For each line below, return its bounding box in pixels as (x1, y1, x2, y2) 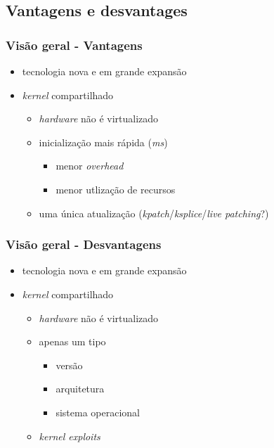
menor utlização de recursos (56, 181, 176, 196)
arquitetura (56, 381, 105, 396)
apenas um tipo (39, 334, 106, 349)
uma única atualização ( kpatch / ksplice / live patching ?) (39, 205, 269, 220)
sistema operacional (56, 404, 140, 419)
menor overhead (56, 158, 124, 173)
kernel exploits (39, 428, 100, 443)
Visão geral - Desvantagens (6, 236, 162, 253)
